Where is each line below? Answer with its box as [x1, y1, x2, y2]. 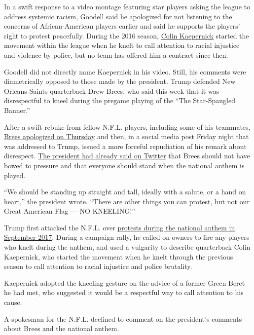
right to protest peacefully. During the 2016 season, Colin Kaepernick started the [4, 30, 249, 40]
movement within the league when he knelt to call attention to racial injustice [4, 40, 240, 50]
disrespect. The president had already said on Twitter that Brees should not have [4, 150, 250, 161]
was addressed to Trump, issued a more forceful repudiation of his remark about [4, 141, 247, 151]
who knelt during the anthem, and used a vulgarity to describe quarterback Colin [4, 242, 251, 252]
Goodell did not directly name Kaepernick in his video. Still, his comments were [4, 66, 246, 76]
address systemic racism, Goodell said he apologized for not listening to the [4, 11, 232, 21]
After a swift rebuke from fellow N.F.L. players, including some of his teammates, [4, 121, 251, 132]
